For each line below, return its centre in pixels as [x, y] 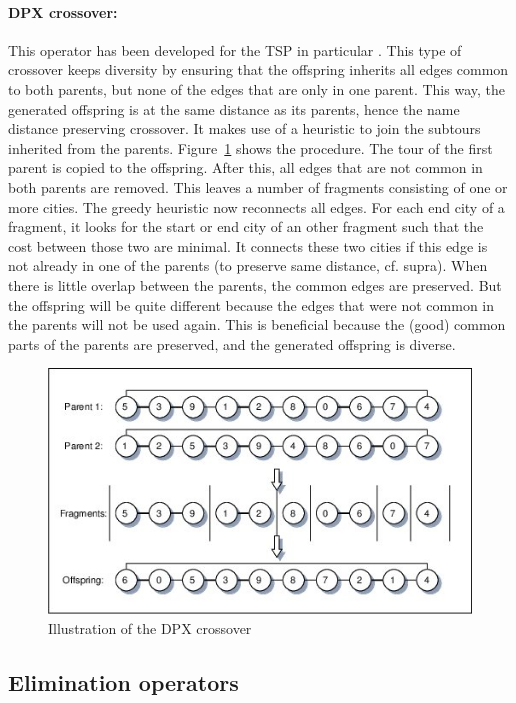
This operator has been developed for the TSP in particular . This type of [235, 49]
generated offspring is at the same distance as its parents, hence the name [234, 108]
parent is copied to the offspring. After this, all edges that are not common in [245, 167]
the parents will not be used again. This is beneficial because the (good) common [257, 324]
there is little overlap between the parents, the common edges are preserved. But [255, 284]
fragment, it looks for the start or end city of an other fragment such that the [246, 226]
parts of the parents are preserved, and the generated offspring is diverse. [232, 343]
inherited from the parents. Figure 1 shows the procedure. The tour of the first [250, 147]
